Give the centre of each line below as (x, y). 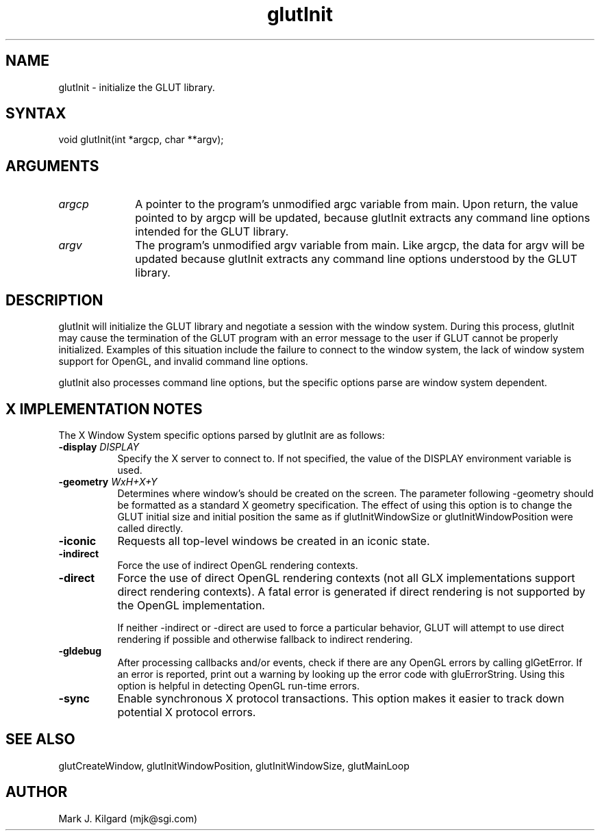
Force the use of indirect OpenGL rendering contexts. (238, 565)
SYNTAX (36, 114)
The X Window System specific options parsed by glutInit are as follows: (222, 435)
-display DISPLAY (99, 446)
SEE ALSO (40, 739)
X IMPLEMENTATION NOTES (104, 409)
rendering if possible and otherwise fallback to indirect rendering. (265, 639)
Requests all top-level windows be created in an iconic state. (274, 541)
